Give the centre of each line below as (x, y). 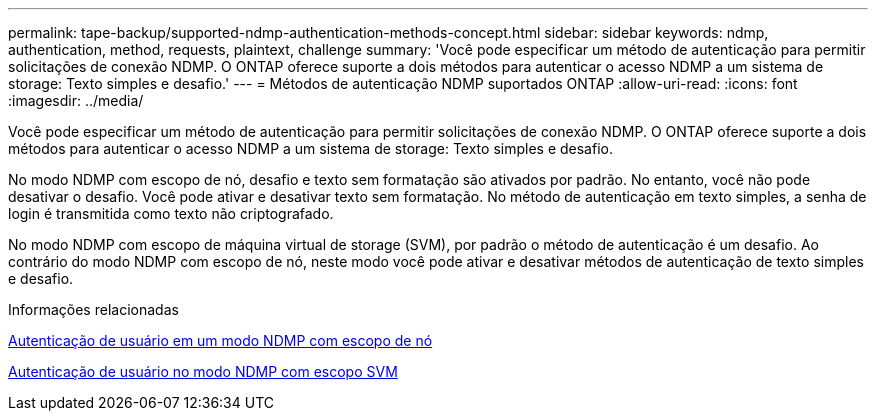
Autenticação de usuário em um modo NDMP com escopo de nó (220, 340)
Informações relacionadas (93, 309)
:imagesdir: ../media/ (76, 100)
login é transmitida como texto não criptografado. (171, 213)
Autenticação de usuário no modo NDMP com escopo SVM (203, 371)
